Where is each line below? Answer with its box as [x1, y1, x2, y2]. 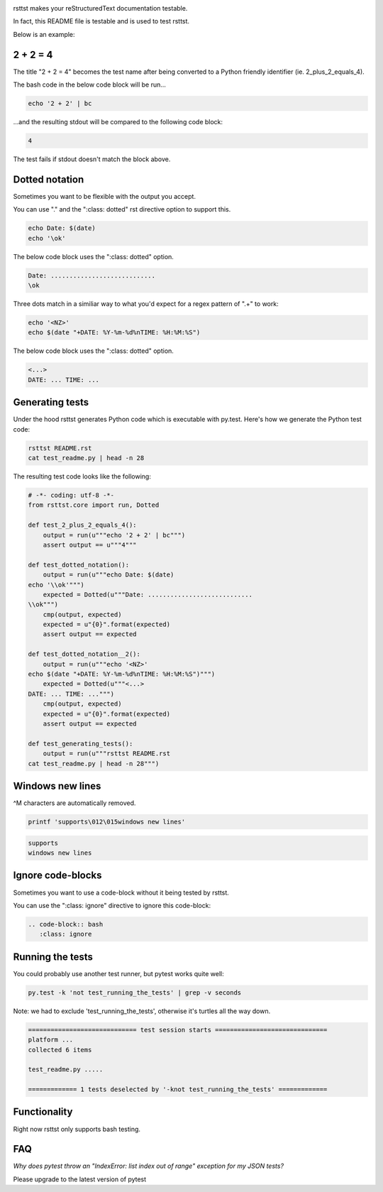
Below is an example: [13, 30, 75, 38]
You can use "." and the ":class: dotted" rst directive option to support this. [13, 205, 231, 214]
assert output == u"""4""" [43, 540, 138, 549]
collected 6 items [28, 1046, 92, 1054]
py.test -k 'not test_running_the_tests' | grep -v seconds [28, 988, 242, 997]
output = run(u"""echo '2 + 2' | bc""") [43, 531, 186, 539]
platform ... [28, 1036, 74, 1044]
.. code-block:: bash [28, 920, 104, 928]
